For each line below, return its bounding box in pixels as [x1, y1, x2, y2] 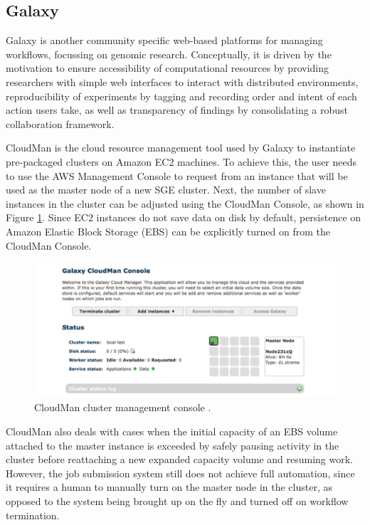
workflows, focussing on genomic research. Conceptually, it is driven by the [6, 46, 332, 61]
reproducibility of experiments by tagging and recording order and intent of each [6, 88, 357, 103]
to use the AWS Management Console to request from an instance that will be [6, 168, 348, 183]
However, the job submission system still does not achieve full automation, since [6, 465, 355, 480]
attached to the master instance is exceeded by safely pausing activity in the [6, 437, 339, 452]
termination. [6, 507, 60, 522]
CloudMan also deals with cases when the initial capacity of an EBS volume [6, 423, 338, 438]
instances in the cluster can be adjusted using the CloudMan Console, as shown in [6, 196, 364, 211]
